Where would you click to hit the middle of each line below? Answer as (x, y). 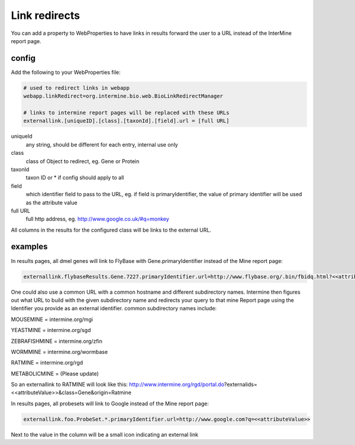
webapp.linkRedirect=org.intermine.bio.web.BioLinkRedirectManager (123, 96)
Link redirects (45, 15)
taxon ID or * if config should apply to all (75, 178)
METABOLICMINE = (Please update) (55, 373)
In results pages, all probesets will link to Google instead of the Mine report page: (110, 403)
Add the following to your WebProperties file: (66, 72)
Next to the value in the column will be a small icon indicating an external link (104, 434)
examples (29, 247)
